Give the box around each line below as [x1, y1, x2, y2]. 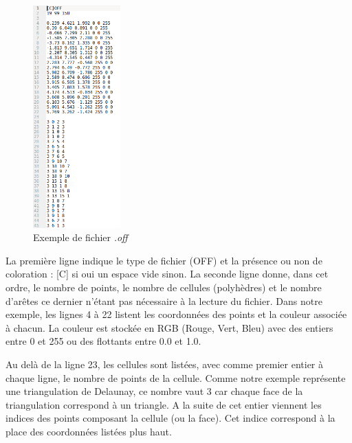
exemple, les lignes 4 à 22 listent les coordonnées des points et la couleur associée [5, 307, 347, 321]
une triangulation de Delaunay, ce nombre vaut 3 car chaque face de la [5, 384, 303, 398]
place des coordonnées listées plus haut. [5, 424, 172, 438]
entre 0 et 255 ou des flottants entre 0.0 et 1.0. [5, 334, 201, 348]
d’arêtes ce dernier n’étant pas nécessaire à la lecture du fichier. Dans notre [5, 293, 322, 308]
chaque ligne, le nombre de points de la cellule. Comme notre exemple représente [5, 370, 346, 385]
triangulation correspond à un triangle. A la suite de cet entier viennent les [5, 397, 322, 411]
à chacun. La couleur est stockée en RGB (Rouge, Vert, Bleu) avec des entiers [5, 320, 333, 334]
